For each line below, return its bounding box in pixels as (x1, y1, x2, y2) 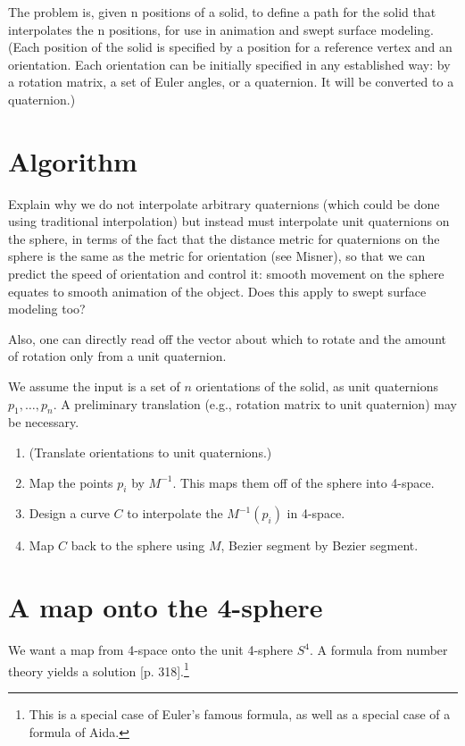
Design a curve (29, 504, 110, 523)
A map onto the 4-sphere (8, 589, 323, 625)
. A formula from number (310, 641, 448, 659)
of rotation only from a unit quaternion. (8, 347, 227, 365)
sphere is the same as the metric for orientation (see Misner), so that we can (8, 247, 426, 265)
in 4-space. (286, 504, 345, 523)
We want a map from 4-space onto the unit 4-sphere (8, 641, 294, 659)
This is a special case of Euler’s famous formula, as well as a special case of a (29, 704, 451, 723)
